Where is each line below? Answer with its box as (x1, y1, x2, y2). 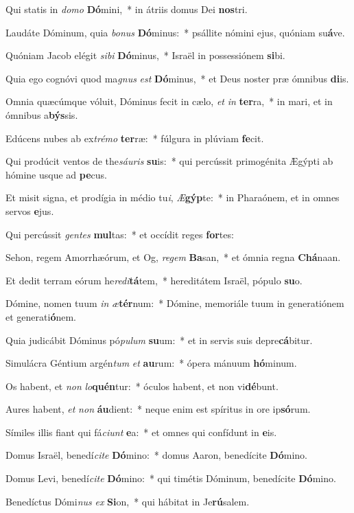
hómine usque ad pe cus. (5, 167, 108, 181)
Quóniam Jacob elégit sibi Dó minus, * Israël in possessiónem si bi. (5, 48, 285, 62)
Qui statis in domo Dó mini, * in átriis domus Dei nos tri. (5, 2, 248, 16)
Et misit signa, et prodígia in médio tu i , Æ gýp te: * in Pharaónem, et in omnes (5, 190, 340, 205)
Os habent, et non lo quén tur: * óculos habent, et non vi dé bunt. (5, 378, 279, 393)
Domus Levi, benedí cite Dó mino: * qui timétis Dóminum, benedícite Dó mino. (5, 471, 336, 486)
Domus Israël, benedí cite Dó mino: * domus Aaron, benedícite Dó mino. (5, 448, 307, 462)
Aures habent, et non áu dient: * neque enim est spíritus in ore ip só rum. (5, 402, 311, 416)
